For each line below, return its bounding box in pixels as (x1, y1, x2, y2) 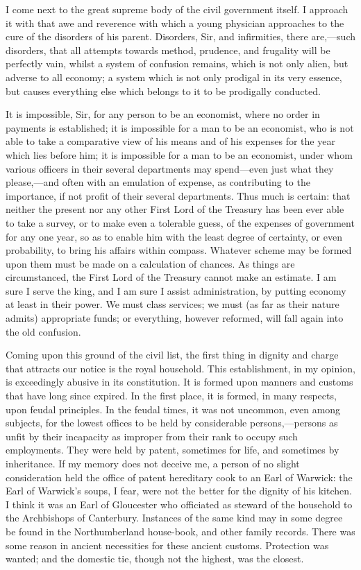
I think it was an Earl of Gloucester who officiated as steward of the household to (6, 496, 353, 511)
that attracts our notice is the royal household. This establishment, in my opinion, (6, 361, 355, 375)
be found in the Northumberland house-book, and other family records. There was (6, 524, 355, 538)
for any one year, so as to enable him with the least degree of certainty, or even (6, 229, 342, 243)
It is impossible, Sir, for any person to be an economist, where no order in (6, 107, 320, 121)
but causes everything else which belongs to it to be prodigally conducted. (6, 83, 321, 98)
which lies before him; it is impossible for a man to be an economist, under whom (6, 147, 353, 162)
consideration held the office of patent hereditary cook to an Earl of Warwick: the (6, 469, 353, 484)
